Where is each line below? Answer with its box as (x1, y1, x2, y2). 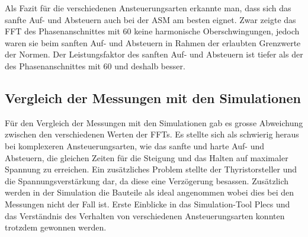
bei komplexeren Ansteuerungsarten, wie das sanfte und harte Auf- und (5, 139, 264, 152)
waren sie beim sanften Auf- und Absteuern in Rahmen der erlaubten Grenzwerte (5, 36, 301, 49)
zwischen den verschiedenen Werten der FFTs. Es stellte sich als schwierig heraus (5, 128, 299, 140)
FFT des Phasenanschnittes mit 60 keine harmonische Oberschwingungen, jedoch (5, 25, 300, 37)
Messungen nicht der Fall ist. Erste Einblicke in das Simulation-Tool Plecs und (5, 197, 290, 210)
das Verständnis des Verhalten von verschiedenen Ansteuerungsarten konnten (5, 209, 285, 222)
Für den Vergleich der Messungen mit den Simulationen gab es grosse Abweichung (5, 116, 303, 129)
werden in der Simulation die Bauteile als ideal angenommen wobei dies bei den (5, 186, 294, 198)
